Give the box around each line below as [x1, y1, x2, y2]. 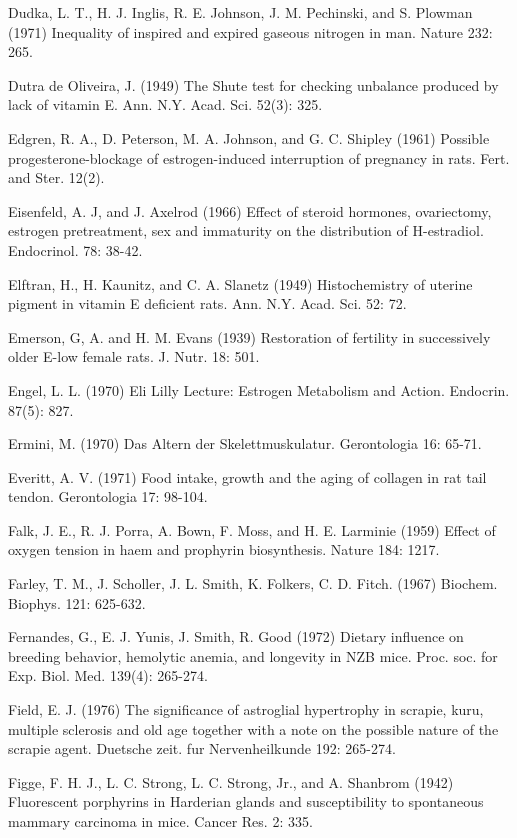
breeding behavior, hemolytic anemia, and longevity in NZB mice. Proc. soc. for [8, 645, 498, 666]
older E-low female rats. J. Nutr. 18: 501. [8, 346, 260, 367]
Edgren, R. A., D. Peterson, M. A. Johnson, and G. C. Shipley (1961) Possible [8, 127, 490, 148]
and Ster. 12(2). [8, 167, 105, 188]
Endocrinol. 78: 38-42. [8, 239, 143, 260]
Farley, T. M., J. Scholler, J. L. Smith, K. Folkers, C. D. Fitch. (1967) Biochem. [8, 573, 498, 594]
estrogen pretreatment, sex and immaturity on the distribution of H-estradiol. [8, 220, 484, 241]
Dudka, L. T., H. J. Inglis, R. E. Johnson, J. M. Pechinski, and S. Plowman [8, 2, 473, 22]
